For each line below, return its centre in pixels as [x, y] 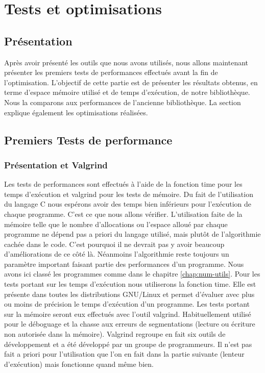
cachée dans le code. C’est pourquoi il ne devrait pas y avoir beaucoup [114, 244]
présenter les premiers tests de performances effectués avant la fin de [111, 72]
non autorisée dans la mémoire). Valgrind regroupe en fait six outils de [115, 334]
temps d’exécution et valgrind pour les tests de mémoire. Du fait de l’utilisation [129, 194]
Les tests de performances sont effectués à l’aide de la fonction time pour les [123, 184]
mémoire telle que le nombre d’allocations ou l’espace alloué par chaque [116, 224]
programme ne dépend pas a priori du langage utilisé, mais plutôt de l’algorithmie [132, 234]
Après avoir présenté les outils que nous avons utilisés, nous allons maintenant [126, 62]
